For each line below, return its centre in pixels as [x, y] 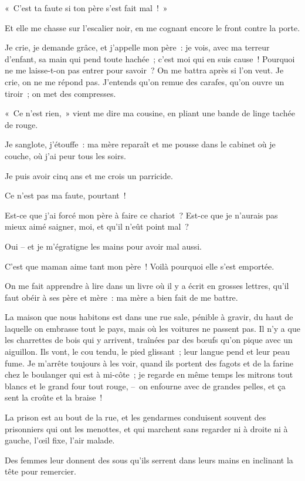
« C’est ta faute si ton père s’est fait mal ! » [86, 8]
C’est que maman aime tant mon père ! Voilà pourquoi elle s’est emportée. [140, 266]
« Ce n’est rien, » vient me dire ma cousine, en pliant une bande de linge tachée [150, 113]
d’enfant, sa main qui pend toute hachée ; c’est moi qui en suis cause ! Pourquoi [150, 58]
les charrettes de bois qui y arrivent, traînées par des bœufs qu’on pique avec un [149, 340]
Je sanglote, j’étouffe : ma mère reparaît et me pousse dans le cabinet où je [140, 144]
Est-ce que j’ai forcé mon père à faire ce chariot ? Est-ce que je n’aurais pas [141, 215]
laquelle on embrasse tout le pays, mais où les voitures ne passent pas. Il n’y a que [152, 328]
